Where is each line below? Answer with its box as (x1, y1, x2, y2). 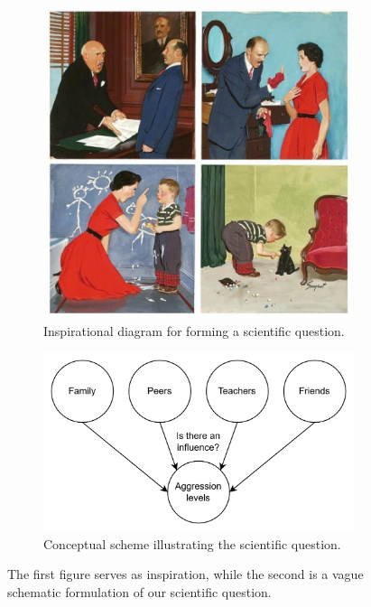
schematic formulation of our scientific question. (7, 582, 272, 601)
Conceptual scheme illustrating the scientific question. (43, 534, 341, 553)
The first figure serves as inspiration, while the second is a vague (7, 565, 364, 584)
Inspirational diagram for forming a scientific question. (43, 321, 345, 340)
